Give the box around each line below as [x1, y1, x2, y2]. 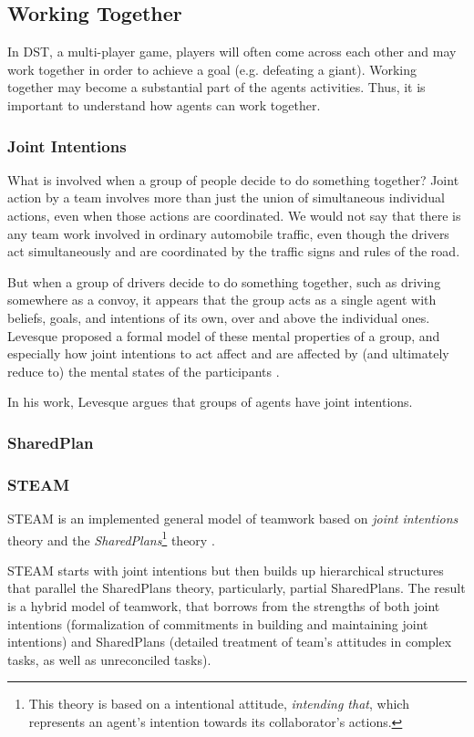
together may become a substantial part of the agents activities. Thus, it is [7, 78, 426, 97]
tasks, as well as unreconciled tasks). [7, 649, 211, 669]
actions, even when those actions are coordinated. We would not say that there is [7, 205, 461, 224]
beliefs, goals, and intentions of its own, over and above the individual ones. [7, 307, 430, 327]
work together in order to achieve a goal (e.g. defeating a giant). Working [7, 59, 417, 78]
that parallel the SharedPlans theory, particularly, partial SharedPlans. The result [7, 578, 466, 597]
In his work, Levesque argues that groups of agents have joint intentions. [7, 392, 413, 411]
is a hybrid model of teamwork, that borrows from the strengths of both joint [7, 597, 440, 616]
